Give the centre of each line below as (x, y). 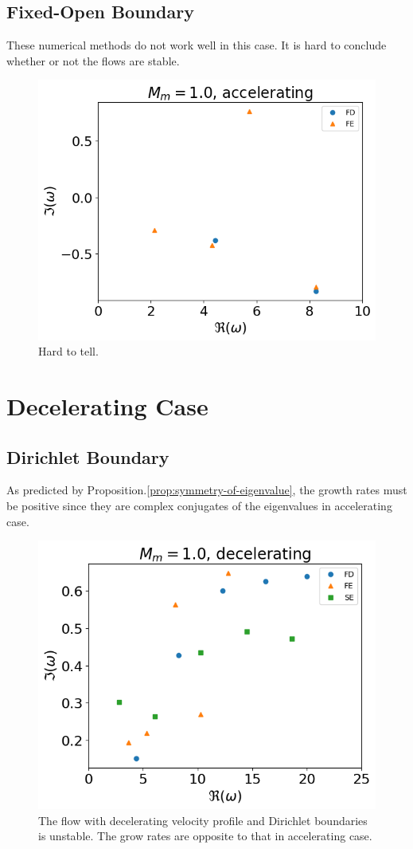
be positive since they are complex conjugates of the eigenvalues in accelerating (199, 505)
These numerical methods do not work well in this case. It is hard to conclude (197, 45)
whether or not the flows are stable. (93, 60)
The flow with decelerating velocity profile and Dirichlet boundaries (203, 820)
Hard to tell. (68, 351)
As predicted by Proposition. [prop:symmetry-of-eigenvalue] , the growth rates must (207, 490)
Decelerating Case (107, 405)
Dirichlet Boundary (88, 456)
